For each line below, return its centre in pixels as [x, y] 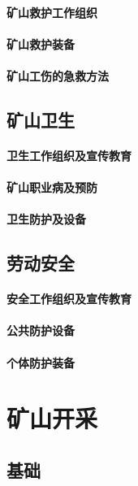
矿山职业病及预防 [52, 187]
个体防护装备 [41, 362]
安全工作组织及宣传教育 [69, 299]
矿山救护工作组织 [52, 12]
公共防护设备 [41, 330]
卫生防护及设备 [46, 219]
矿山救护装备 [41, 43]
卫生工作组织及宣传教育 [69, 155]
